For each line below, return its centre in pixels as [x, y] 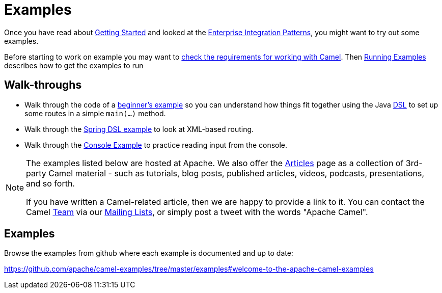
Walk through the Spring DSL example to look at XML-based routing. [139, 129]
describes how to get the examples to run [74, 65]
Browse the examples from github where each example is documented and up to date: [149, 253]
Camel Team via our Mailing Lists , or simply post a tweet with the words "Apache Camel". [197, 212]
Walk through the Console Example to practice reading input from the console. [156, 145]
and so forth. [50, 183]
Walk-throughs [43, 85]
